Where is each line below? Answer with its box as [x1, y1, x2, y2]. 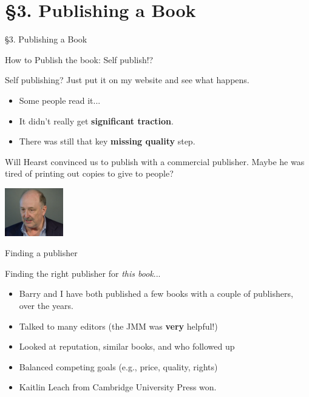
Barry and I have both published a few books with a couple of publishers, [19, 287, 293, 300]
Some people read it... [19, 93, 101, 106]
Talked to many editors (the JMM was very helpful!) [19, 319, 218, 332]
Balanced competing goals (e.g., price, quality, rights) [19, 360, 218, 373]
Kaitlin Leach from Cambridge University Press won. [19, 381, 217, 393]
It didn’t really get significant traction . [19, 114, 174, 127]
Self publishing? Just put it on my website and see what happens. [5, 73, 250, 86]
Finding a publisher [5, 246, 78, 259]
